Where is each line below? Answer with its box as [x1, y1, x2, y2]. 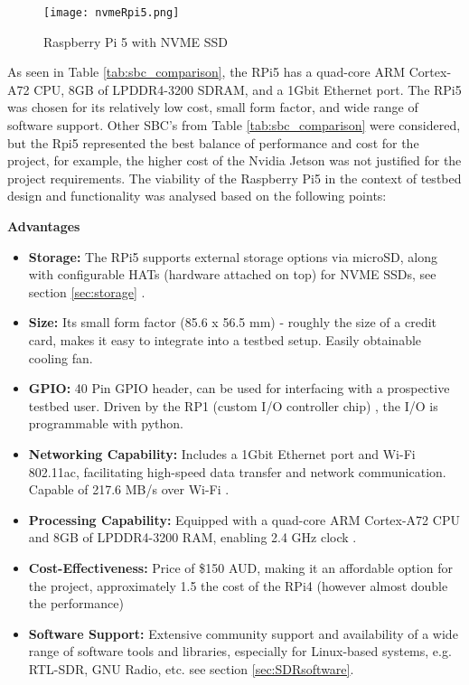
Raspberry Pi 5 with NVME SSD [43, 32, 228, 51]
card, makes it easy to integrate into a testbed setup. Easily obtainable [28, 330, 422, 349]
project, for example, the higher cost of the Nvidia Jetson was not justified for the [7, 151, 462, 170]
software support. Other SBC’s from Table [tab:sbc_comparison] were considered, [7, 116, 461, 135]
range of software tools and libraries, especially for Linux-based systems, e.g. [28, 642, 452, 661]
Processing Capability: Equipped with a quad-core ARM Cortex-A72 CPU [28, 510, 460, 529]
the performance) [28, 594, 124, 613]
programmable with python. [28, 414, 184, 433]
